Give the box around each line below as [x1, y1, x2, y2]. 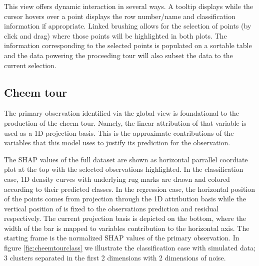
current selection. [4, 60, 56, 70]
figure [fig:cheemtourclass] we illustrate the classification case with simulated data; [4, 242, 256, 253]
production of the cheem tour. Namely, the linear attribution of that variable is [4, 117, 246, 128]
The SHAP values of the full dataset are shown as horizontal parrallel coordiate [4, 154, 248, 164]
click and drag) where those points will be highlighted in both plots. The [4, 30, 227, 41]
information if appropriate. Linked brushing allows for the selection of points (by [4, 21, 251, 31]
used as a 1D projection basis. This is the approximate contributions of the [4, 127, 234, 138]
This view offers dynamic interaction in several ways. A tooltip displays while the [4, 1, 253, 11]
